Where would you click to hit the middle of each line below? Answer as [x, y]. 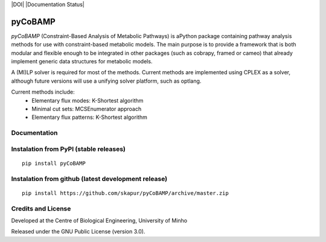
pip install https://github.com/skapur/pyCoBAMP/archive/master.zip [125, 193]
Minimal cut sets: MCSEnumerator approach [87, 109]
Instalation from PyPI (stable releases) [69, 149]
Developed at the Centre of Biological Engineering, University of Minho [99, 221]
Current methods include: [43, 92]
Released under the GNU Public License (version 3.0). [78, 232]
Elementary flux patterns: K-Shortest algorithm [89, 117]
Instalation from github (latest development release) [89, 179]
